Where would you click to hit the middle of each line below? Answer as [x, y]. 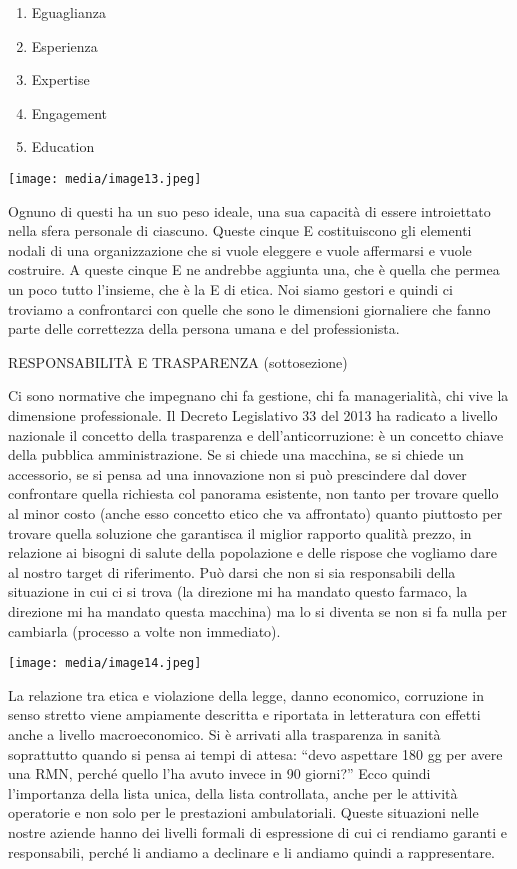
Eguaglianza [68, 12]
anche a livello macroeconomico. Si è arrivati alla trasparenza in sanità [224, 733]
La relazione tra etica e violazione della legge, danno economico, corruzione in [246, 694]
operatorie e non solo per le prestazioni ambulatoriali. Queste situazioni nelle [243, 812]
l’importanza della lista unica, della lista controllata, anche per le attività [233, 792]
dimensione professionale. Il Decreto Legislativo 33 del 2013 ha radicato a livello [253, 414]
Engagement [69, 112]
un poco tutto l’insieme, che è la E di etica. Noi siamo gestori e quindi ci [230, 289]
